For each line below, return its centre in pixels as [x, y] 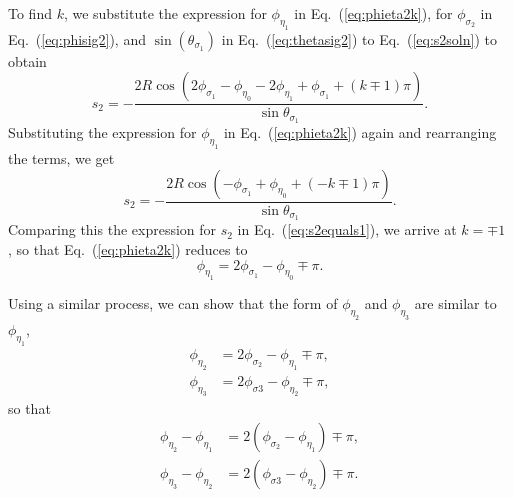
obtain [27, 60]
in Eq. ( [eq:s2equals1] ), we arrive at [347, 229]
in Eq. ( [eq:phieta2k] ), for [373, 13]
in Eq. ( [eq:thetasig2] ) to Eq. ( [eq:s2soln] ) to [359, 38]
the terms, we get [61, 157]
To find [30, 13]
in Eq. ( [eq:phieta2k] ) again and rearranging [360, 132]
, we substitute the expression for [165, 13]
